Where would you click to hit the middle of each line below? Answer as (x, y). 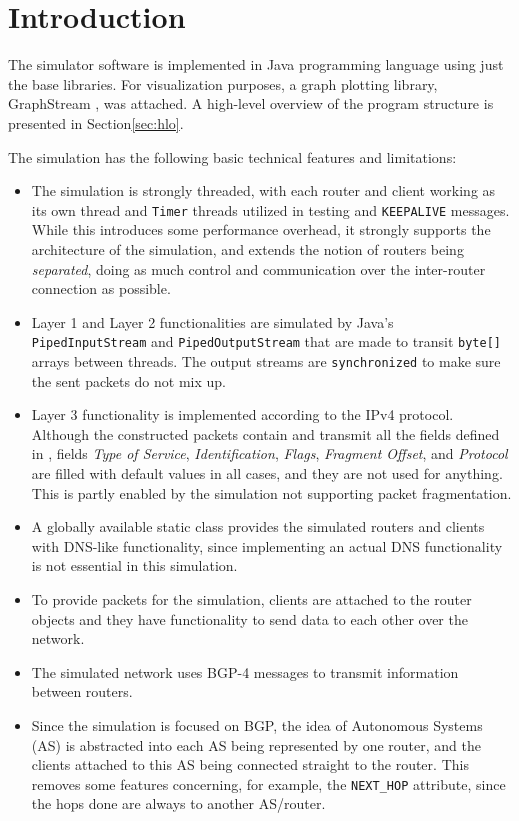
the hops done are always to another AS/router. (178, 803)
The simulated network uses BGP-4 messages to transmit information (245, 671)
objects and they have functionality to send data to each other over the (249, 618)
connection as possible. (101, 288)
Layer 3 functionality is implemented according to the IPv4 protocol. (242, 414)
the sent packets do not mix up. (128, 380)
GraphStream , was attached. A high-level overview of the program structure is (251, 103)
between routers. (82, 691)
